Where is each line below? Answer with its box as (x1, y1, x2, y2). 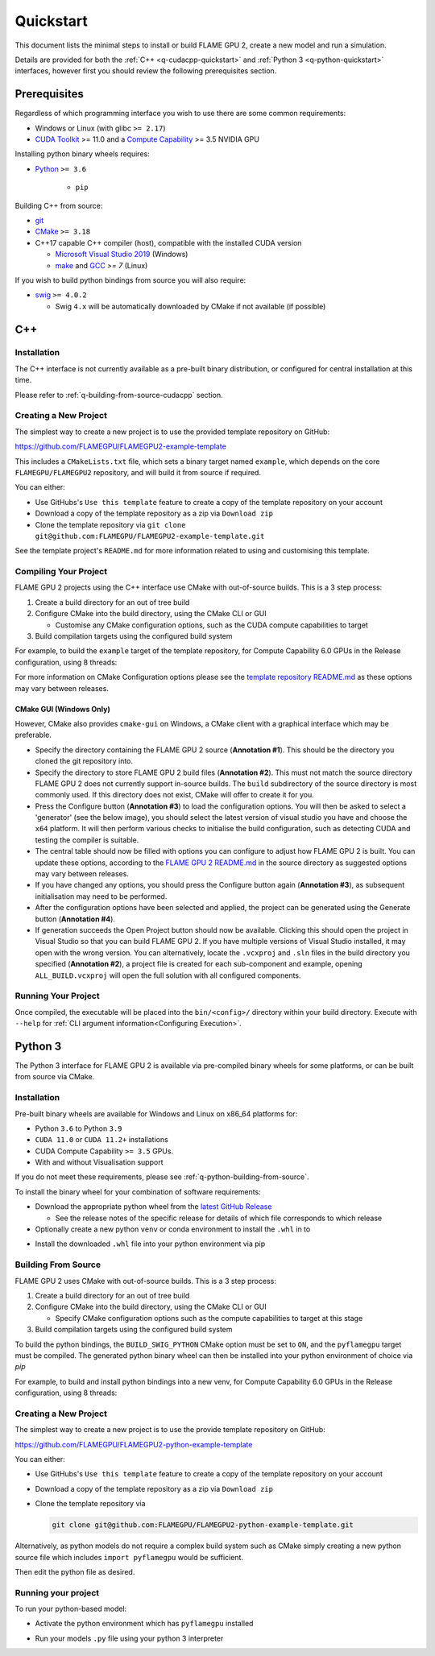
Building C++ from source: (14, 201, 103, 210)
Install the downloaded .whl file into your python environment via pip (35, 1239, 266, 1248)
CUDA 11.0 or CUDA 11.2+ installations (35, 1135, 168, 1145)
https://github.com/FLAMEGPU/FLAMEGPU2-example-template (14, 441, 227, 451)
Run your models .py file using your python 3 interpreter (35, 1633, 224, 1643)
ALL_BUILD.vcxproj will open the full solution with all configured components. (35, 971, 301, 980)
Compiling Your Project (14, 566, 108, 578)
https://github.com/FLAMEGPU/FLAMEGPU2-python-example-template (14, 1439, 253, 1449)
